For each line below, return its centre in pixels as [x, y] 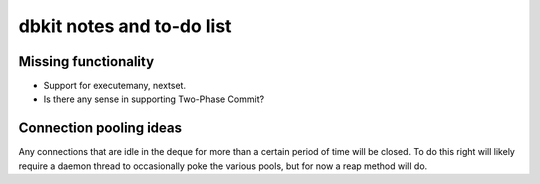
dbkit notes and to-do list [125, 26]
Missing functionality [86, 61]
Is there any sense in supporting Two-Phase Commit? [154, 99]
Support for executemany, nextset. [115, 86]
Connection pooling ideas [100, 128]
